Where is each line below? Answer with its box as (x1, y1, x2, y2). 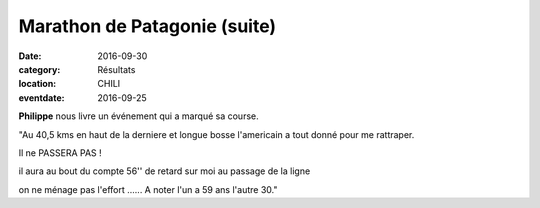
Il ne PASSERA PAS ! (18, 146, 102, 159)
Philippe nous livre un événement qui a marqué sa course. (18, 110, 259, 122)
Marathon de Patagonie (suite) (18, 15, 277, 37)
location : (18, 78, 57, 90)
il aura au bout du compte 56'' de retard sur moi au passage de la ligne (18, 165, 311, 177)
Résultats (97, 63, 136, 75)
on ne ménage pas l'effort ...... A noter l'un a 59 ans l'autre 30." (18, 183, 278, 195)
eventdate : (18, 91, 65, 104)
